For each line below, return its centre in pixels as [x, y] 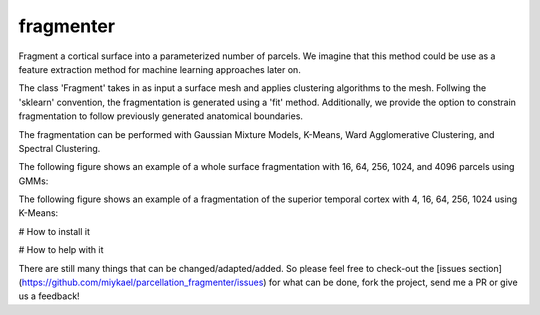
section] [485, 268]
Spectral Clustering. [59, 148]
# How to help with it [61, 250]
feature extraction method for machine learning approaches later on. [160, 69]
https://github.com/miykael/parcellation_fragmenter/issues [142, 282]
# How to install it [54, 231]
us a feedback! [49, 296]
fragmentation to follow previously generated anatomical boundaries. [161, 116]
